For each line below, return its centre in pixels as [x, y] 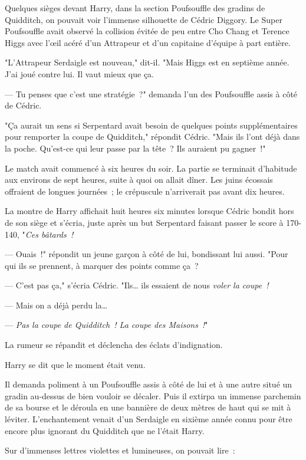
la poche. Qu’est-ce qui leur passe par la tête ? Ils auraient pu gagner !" [135, 148]
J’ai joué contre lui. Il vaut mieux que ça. [80, 73]
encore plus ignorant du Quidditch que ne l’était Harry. [105, 430]
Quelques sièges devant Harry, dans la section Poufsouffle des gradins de [135, 8]
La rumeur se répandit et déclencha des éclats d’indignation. [114, 345]
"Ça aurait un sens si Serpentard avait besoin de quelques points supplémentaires [151, 125]
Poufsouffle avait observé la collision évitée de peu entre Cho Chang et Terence [147, 31]
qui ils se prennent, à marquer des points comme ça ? [102, 265]
